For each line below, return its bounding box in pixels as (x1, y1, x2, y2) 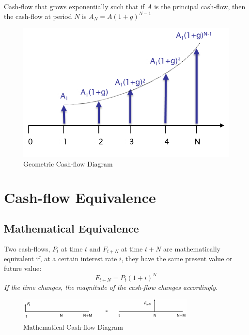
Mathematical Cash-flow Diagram (23, 322, 124, 332)
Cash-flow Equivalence (4, 187, 156, 207)
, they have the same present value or (121, 253, 233, 264)
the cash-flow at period (4, 11, 72, 21)
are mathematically (163, 243, 220, 253)
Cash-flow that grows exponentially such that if (4, 1, 145, 11)
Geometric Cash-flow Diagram (23, 159, 113, 169)
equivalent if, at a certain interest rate (4, 253, 117, 264)
